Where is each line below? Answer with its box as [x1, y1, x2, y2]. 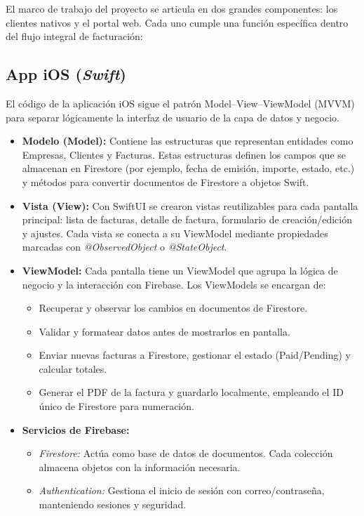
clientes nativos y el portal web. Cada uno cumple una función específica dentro [6, 15, 349, 29]
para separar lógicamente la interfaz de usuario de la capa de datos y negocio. [6, 110, 340, 124]
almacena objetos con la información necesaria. [39, 459, 241, 474]
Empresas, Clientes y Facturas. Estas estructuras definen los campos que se [22, 147, 346, 161]
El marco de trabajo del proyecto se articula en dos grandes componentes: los [6, 1, 338, 15]
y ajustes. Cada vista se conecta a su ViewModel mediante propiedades [22, 225, 328, 240]
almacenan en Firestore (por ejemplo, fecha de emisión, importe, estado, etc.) [22, 161, 355, 176]
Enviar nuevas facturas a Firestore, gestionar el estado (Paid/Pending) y [39, 348, 351, 362]
